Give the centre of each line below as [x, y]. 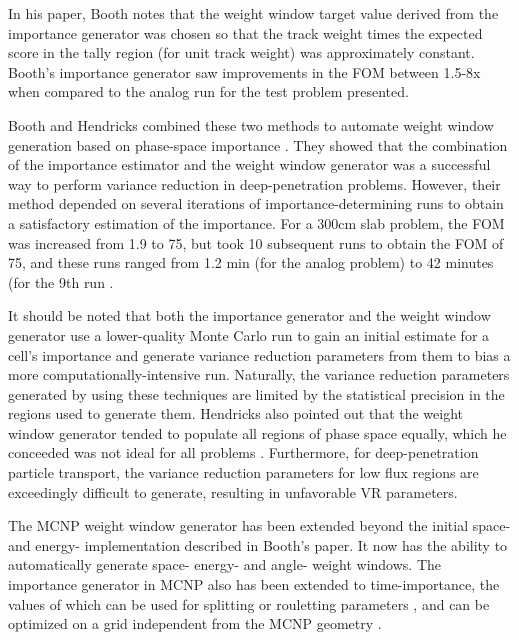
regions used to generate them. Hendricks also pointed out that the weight [236, 413]
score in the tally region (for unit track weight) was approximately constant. [241, 52]
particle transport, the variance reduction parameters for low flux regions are [243, 472]
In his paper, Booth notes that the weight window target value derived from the [253, 13]
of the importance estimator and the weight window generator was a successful [249, 164]
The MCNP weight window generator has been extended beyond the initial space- [259, 525]
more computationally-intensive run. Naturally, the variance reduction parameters [259, 374]
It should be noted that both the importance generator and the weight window [249, 315]
